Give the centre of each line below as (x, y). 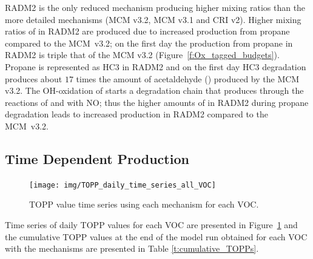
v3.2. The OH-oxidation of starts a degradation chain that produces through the (154, 90)
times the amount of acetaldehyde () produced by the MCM (188, 78)
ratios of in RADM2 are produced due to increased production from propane (147, 31)
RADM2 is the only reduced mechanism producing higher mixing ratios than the (155, 7)
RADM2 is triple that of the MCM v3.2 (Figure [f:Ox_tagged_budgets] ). (142, 55)
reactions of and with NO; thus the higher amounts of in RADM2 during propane (157, 102)
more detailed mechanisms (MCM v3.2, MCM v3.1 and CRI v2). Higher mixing (153, 19)
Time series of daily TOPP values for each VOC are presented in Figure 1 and (151, 224)
